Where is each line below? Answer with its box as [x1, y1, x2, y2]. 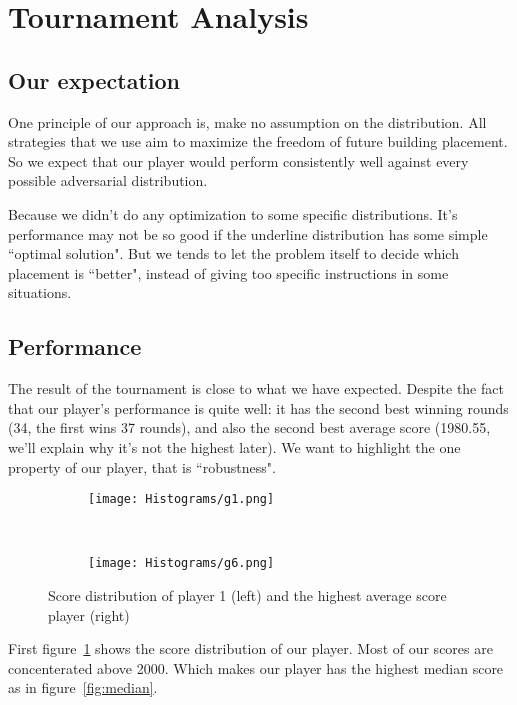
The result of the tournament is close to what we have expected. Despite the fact [8, 378, 504, 399]
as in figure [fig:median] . [8, 677, 158, 698]
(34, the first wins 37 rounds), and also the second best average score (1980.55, [8, 417, 491, 438]
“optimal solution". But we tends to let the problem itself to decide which [8, 243, 459, 264]
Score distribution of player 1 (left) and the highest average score [48, 585, 447, 605]
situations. [8, 282, 72, 303]
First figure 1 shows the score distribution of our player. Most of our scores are [8, 638, 493, 659]
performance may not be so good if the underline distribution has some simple [8, 223, 488, 244]
